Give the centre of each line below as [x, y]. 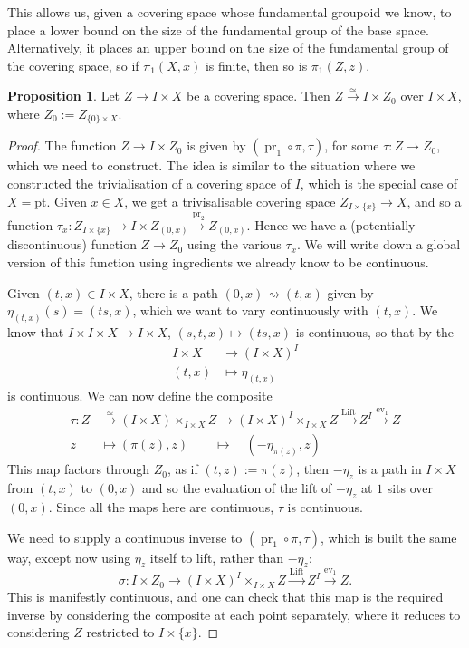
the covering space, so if [73, 65]
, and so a [434, 201]
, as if [182, 469]
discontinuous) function [72, 244]
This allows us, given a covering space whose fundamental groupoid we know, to [230, 12]
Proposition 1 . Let [64, 96]
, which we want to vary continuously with [250, 310]
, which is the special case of [379, 184]
